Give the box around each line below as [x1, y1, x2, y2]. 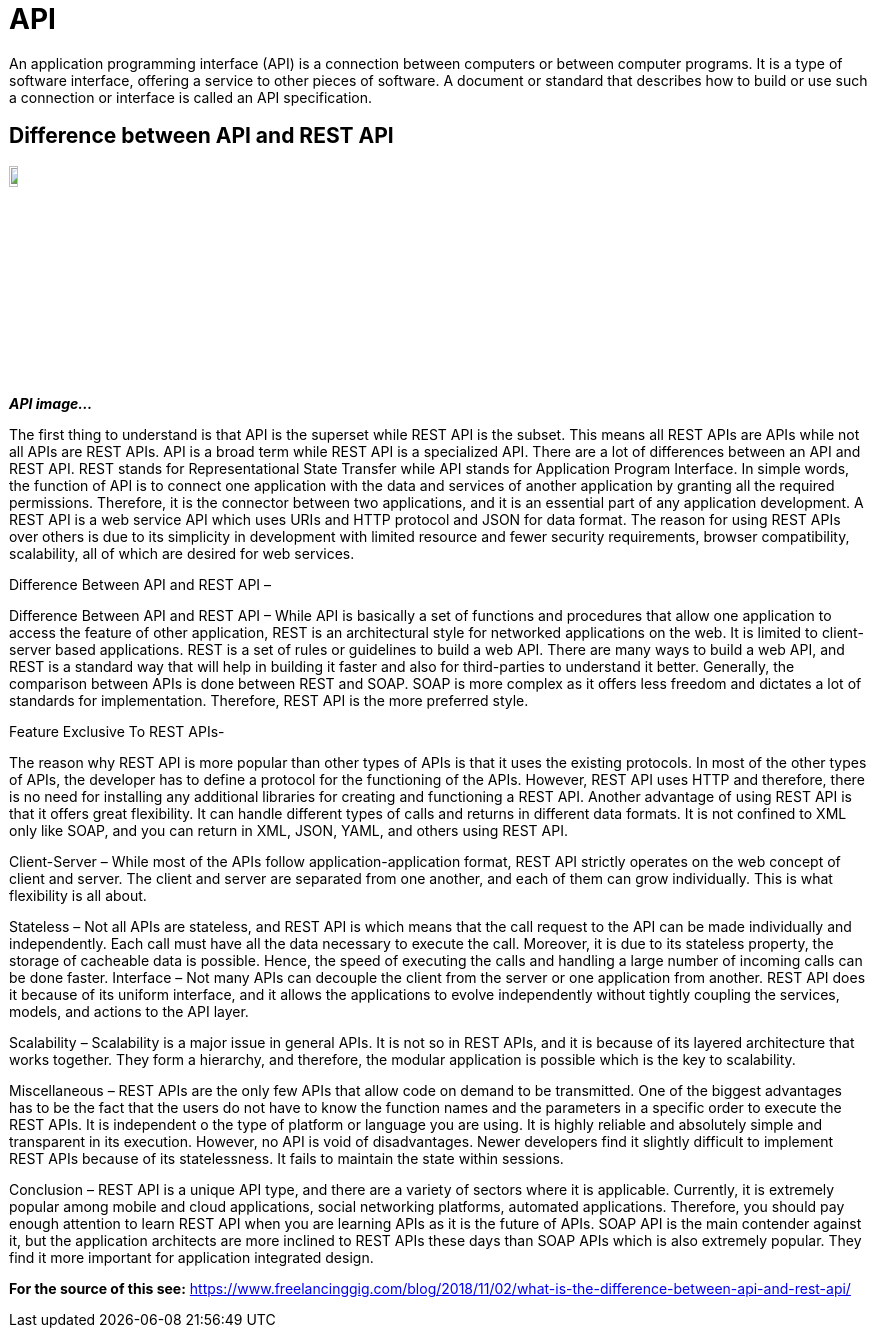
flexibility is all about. [9, 886, 147, 904]
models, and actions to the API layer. [9, 1002, 249, 1020]
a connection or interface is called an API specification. [9, 88, 373, 106]
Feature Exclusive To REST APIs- [9, 722, 225, 740]
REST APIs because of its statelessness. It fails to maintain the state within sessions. [9, 1149, 564, 1167]
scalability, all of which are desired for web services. [9, 544, 355, 562]
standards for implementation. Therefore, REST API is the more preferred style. [9, 691, 529, 709]
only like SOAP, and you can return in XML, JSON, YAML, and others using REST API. [9, 821, 568, 839]
